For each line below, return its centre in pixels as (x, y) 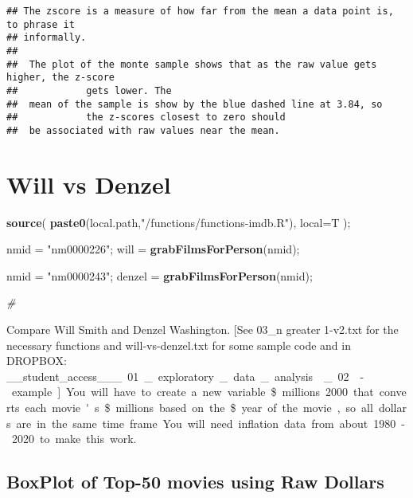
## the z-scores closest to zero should (146, 118)
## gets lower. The (89, 90)
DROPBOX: (37, 361)
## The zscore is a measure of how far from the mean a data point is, (200, 11)
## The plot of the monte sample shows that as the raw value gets (192, 64)
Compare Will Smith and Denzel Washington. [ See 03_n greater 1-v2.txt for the (203, 329)
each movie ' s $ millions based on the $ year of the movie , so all (199, 408)
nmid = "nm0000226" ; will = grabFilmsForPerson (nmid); (153, 249)
